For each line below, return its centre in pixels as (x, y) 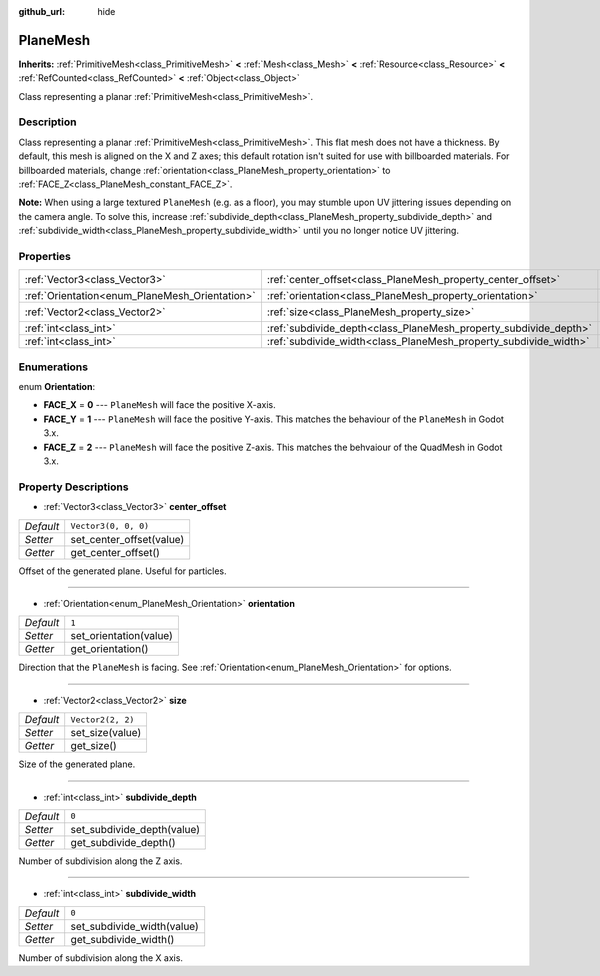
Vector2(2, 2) (102, 719)
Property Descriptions (73, 487)
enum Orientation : (56, 387)
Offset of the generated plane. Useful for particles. (122, 571)
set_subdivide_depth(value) (135, 829)
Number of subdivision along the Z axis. (100, 861)
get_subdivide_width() (122, 939)
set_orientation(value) (122, 636)
